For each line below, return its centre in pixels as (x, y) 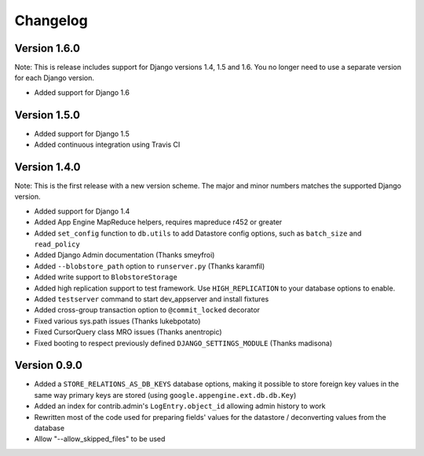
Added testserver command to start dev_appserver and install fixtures (152, 299)
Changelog (51, 20)
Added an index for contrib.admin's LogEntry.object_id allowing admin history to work (180, 406)
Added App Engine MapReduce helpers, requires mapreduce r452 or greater (158, 222)
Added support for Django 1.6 (82, 92)
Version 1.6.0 (47, 48)
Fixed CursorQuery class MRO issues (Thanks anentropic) (128, 332)
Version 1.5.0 (47, 115)
